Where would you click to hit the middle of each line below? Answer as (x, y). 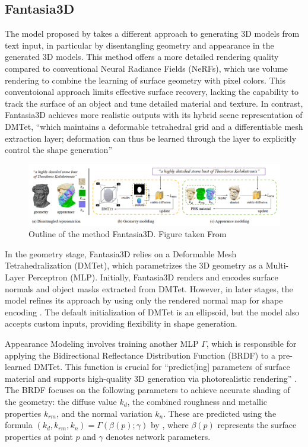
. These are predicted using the (220, 413)
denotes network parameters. (158, 436)
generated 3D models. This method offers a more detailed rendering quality (142, 57)
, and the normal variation (104, 413)
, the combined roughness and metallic (197, 401)
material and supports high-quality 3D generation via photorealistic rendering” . (151, 378)
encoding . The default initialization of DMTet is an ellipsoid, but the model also (152, 312)
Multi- (277, 265)
